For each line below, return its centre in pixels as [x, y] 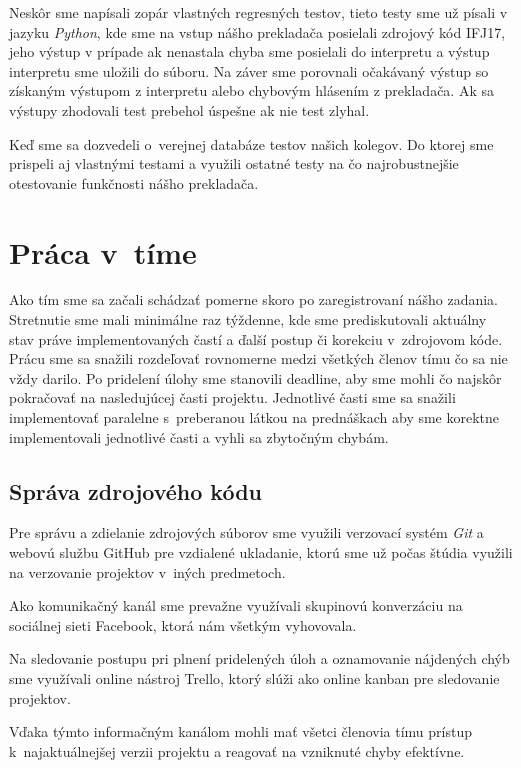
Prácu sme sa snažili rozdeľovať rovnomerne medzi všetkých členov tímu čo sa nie [258, 358]
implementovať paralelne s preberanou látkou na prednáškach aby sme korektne [254, 417]
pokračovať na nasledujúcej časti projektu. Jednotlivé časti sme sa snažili [232, 397]
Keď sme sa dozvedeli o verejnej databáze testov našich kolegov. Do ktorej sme [251, 143]
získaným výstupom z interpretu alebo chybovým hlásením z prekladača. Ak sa [251, 90]
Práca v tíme [103, 251]
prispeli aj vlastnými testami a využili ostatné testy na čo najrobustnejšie [234, 163]
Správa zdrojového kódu [136, 490]
